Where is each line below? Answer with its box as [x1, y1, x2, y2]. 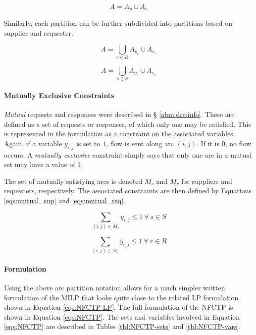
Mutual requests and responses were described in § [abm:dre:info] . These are [4, 109, 235, 119]
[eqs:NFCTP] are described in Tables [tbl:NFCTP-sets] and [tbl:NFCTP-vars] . [4, 321, 241, 332]
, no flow [225, 138, 252, 148]
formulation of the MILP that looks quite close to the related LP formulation [4, 292, 239, 302]
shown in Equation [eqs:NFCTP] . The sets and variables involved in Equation [4, 311, 240, 322]
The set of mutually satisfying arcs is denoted [4, 175, 143, 186]
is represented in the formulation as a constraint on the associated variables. [4, 128, 235, 139]
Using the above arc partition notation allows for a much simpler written [4, 282, 225, 293]
